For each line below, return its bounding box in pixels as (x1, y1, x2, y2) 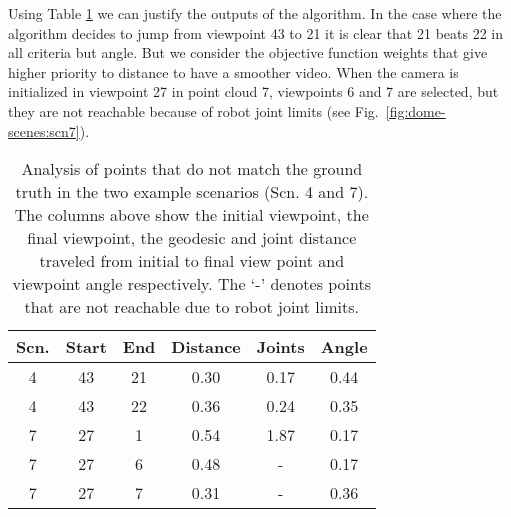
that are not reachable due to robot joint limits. (24, 295, 360, 319)
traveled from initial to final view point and (39, 249, 345, 273)
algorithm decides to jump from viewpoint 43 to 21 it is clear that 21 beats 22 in (8, 22, 503, 43)
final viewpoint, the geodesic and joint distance (27, 226, 357, 250)
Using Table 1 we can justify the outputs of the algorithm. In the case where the (8, 3, 502, 23)
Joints (256, 335, 305, 359)
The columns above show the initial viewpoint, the (14, 203, 369, 227)
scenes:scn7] (8, 120, 80, 141)
